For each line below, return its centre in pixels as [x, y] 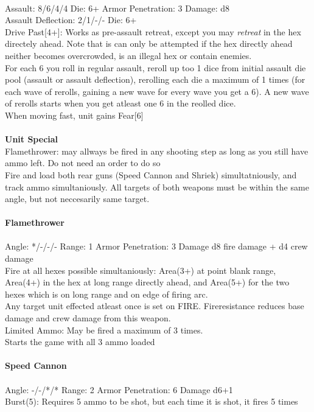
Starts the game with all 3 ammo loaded [80, 342]
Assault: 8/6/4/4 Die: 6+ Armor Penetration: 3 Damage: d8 [117, 8]
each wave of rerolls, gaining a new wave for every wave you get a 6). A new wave [157, 91]
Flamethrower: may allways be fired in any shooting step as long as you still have [157, 151]
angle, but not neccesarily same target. [77, 199]
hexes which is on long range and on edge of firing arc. [106, 294]
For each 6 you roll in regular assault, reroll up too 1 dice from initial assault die [155, 67]
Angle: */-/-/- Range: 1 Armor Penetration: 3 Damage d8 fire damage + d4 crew [156, 246]
